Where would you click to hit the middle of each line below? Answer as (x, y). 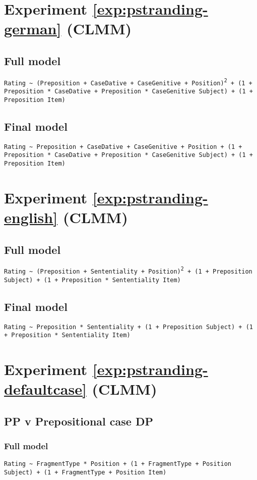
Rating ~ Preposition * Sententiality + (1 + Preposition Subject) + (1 (128, 327)
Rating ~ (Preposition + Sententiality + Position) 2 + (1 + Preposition (128, 271)
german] (33, 29)
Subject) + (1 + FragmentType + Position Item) (85, 473)
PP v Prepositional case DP (79, 421)
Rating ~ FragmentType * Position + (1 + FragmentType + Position (118, 464)
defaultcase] (45, 389)
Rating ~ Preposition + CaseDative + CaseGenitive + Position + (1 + (123, 147)
